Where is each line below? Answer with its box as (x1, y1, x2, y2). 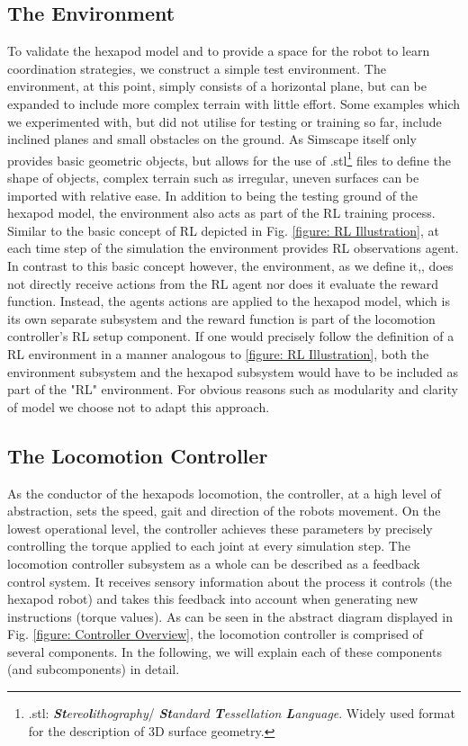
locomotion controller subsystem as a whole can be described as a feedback (7, 553, 420, 572)
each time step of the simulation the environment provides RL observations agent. (7, 238, 459, 257)
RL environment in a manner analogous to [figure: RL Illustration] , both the (7, 344, 429, 363)
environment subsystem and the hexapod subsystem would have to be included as (7, 362, 459, 381)
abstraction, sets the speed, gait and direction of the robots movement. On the (7, 501, 441, 520)
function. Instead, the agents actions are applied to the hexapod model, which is (7, 292, 450, 310)
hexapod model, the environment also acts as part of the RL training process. (7, 203, 436, 222)
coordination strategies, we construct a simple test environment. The (7, 58, 386, 77)
